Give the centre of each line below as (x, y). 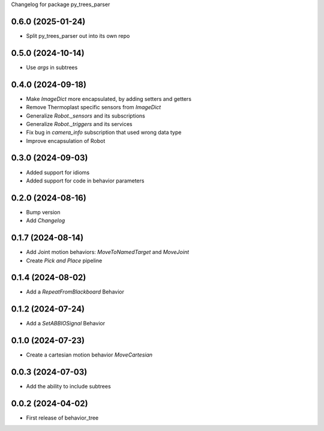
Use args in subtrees (52, 67)
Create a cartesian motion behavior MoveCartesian (89, 355)
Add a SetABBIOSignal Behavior (65, 324)
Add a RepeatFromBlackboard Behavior (75, 292)
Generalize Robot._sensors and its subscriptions (85, 116)
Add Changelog (46, 221)
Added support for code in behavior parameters (85, 181)
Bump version (43, 212)
